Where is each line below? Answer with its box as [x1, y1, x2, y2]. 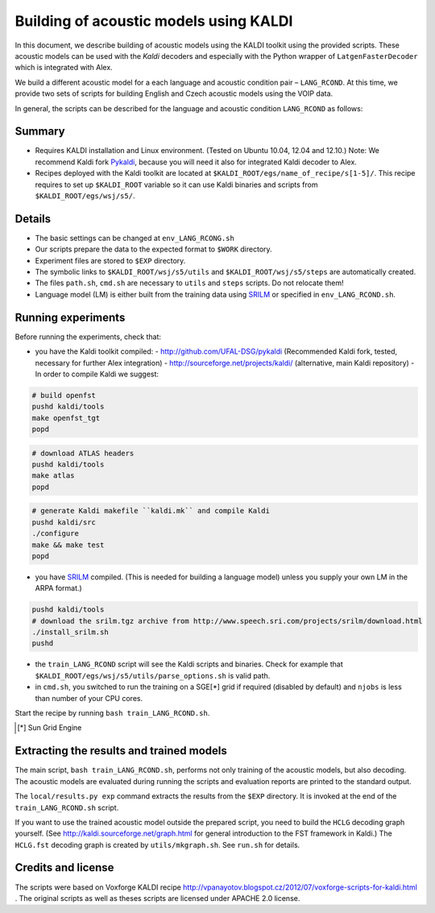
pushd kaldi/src [31, 517, 97, 527]
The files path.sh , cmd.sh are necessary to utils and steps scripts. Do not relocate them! [35, 278, 344, 288]
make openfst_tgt [31, 413, 101, 422]
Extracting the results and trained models [14, 744, 227, 757]
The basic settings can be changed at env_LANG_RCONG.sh [35, 233, 235, 243]
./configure [31, 529, 80, 538]
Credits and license [14, 861, 114, 874]
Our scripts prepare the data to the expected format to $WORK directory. [35, 244, 273, 254]
